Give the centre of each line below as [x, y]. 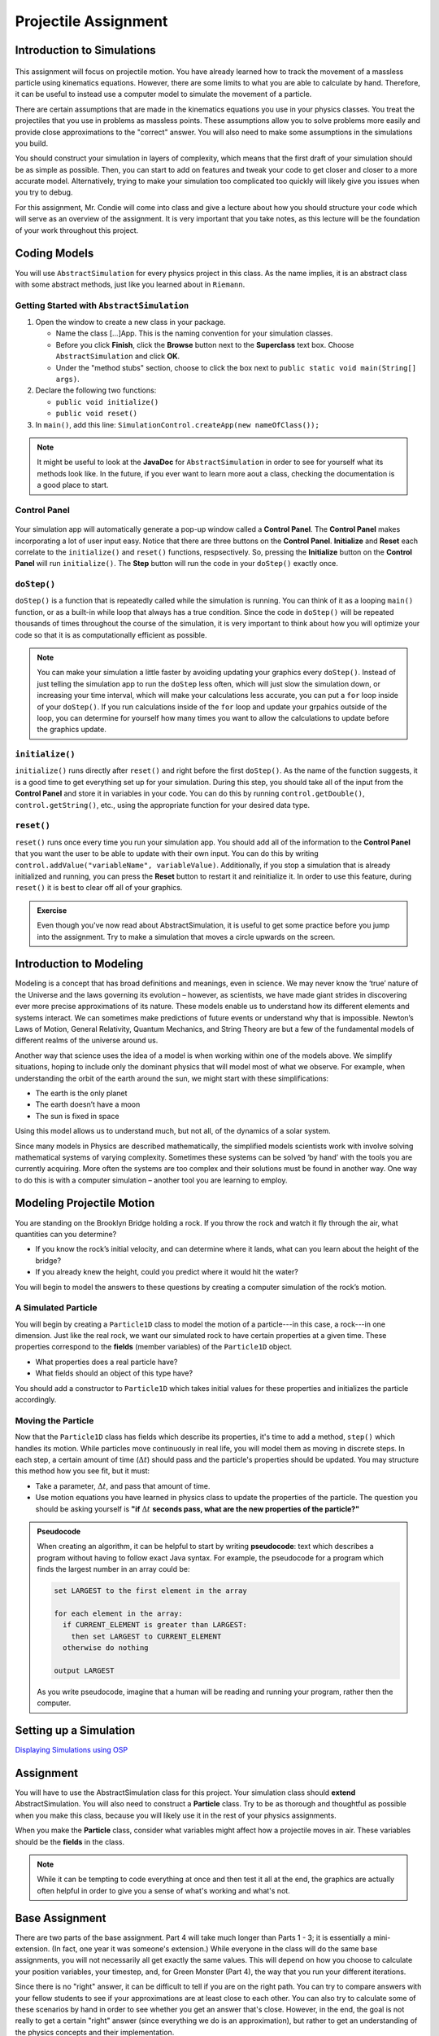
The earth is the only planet [81, 1093]
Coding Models [54, 254]
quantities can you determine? [66, 1234]
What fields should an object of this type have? [114, 1373]
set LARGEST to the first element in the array [150, 1591]
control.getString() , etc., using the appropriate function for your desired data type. [163, 805]
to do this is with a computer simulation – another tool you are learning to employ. [151, 1180]
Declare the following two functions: [96, 390]
